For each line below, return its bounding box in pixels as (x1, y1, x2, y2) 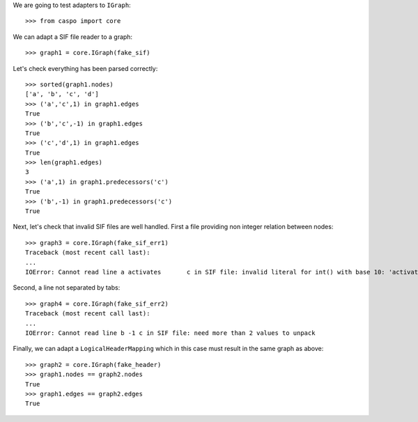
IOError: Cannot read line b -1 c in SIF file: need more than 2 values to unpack (25, 329, 316, 337)
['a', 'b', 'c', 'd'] (25, 91, 99, 98)
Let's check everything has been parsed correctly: (13, 64, 158, 72)
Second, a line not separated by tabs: (13, 283, 121, 292)
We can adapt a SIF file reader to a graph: (13, 32, 132, 41)
